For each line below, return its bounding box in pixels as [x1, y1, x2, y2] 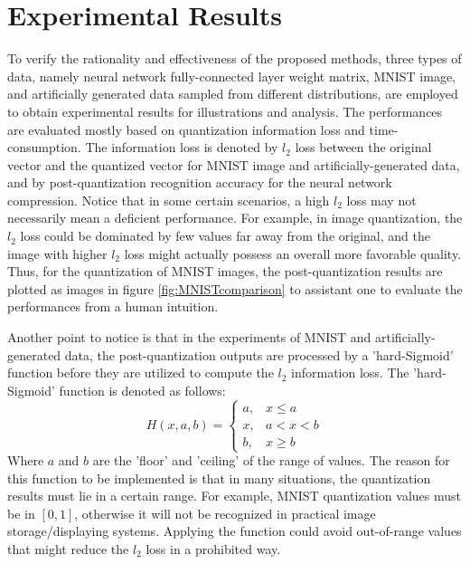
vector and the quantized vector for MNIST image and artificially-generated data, [7, 155, 460, 174]
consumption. [7, 138, 81, 157]
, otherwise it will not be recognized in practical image [74, 503, 376, 522]
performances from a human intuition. [7, 297, 219, 316]
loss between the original [295, 138, 432, 157]
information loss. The [291, 363, 409, 382]
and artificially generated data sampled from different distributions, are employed [7, 84, 458, 103]
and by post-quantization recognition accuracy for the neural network [7, 173, 392, 192]
